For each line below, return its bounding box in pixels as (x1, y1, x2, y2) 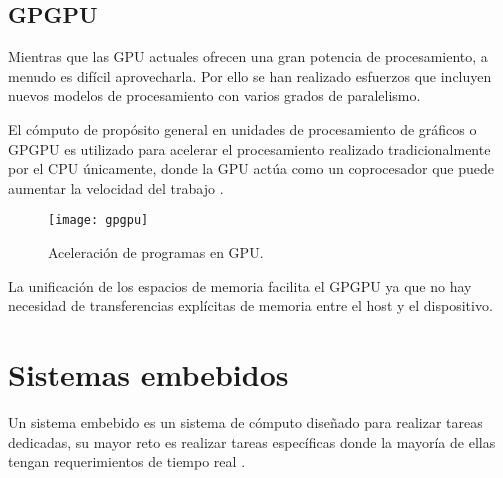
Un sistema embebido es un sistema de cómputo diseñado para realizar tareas (8, 411, 483, 432)
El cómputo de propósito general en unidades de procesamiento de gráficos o (8, 118, 477, 139)
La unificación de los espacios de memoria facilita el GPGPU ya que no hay (8, 275, 472, 296)
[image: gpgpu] (48, 213, 149, 228)
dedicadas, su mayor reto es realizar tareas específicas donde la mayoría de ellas (8, 431, 496, 452)
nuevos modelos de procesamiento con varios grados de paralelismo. (8, 85, 421, 106)
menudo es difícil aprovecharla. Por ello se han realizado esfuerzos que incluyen (8, 65, 492, 86)
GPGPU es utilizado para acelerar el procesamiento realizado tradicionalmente (8, 138, 491, 159)
